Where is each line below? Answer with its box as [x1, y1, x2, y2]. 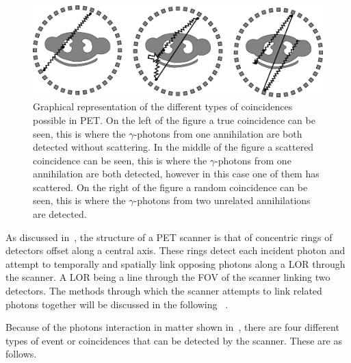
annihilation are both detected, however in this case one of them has [33, 166, 320, 181]
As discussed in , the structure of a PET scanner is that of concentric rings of [5, 229, 333, 244]
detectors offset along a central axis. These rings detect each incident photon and [5, 243, 346, 258]
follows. [5, 347, 37, 361]
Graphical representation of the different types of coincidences [33, 99, 293, 114]
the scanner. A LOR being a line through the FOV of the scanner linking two [5, 270, 330, 284]
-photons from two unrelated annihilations [133, 193, 311, 208]
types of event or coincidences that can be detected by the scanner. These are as [5, 333, 342, 347]
